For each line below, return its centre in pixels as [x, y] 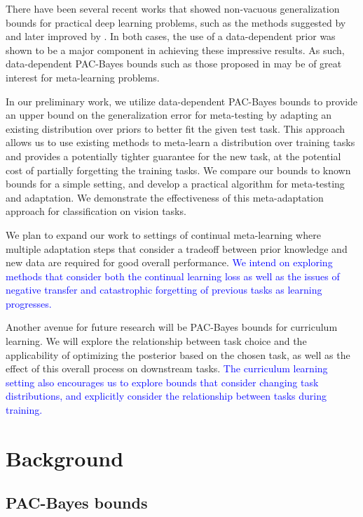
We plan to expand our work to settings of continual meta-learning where [163, 234]
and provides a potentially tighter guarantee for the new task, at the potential [173, 156]
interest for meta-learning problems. [83, 77]
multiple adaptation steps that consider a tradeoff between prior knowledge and [177, 248]
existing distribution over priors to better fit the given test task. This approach [176, 128]
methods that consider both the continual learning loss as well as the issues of [173, 276]
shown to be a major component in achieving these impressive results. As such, [175, 50]
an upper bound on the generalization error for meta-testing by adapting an [169, 115]
